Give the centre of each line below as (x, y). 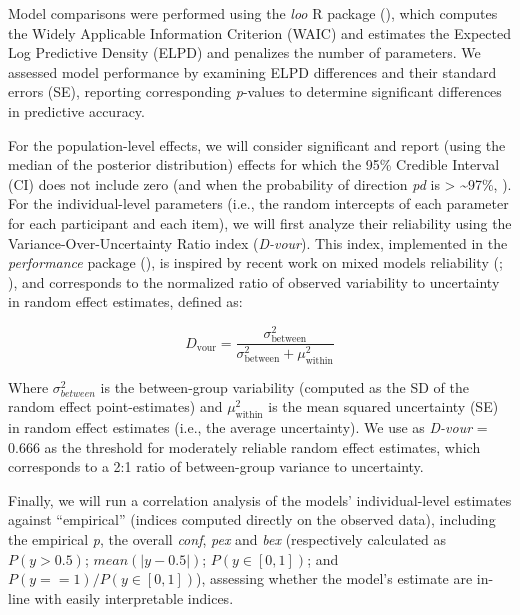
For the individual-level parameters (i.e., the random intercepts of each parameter (258, 203)
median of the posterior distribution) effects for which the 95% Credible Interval (254, 164)
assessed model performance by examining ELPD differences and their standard (252, 71)
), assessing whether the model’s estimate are (334, 578)
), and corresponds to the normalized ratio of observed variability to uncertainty (254, 281)
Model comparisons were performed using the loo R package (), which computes (253, 13)
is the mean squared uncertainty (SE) (383, 406)
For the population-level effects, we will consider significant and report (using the (257, 144)
